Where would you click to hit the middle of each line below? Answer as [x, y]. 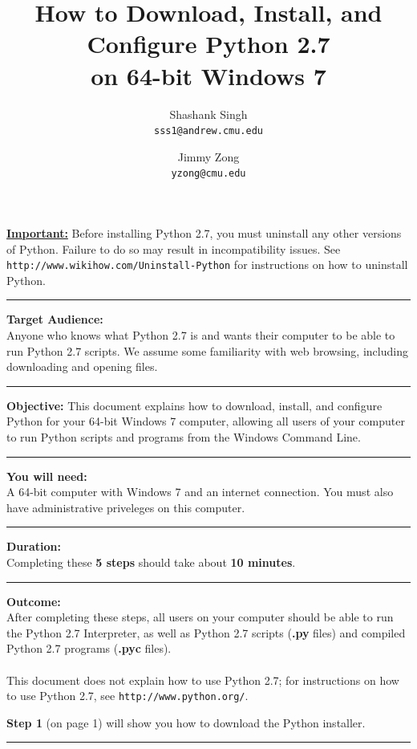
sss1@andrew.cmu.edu [208, 131]
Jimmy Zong [208, 156]
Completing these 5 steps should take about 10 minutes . [151, 562]
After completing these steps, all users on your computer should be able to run [200, 617]
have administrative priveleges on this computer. [126, 507]
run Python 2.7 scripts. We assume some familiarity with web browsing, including [207, 350]
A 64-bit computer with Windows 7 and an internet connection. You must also [200, 492]
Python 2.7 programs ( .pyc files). [89, 648]
